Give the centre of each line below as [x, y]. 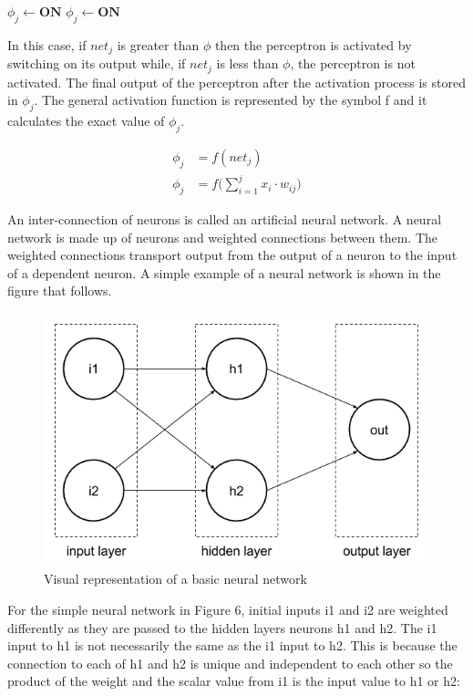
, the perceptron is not [353, 63]
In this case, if [47, 44]
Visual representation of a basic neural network [175, 579]
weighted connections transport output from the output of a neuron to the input [232, 255]
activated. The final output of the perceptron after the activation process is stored [236, 82]
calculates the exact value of [86, 121]
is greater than [158, 44]
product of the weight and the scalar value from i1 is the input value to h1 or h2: [234, 681]
